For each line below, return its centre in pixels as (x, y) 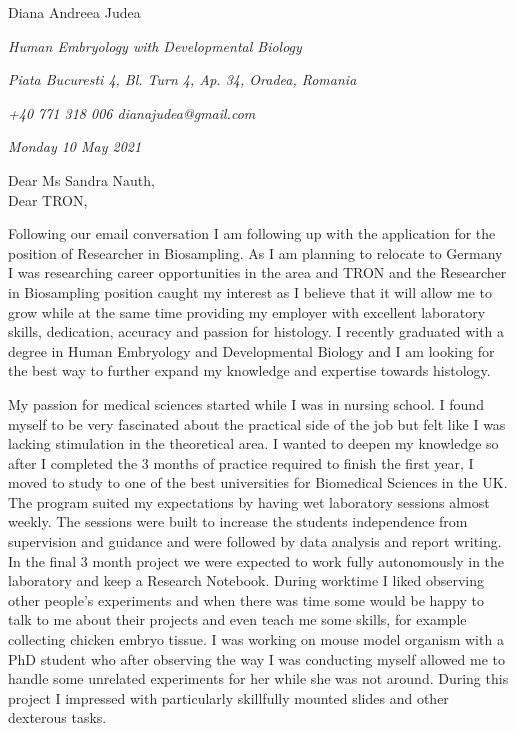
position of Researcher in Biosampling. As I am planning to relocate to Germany (255, 252)
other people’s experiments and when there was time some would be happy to (246, 599)
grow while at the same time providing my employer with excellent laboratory (247, 311)
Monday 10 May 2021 (75, 146)
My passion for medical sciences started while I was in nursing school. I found (246, 403)
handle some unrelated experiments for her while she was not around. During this (258, 678)
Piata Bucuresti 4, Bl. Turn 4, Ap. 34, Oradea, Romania (182, 79)
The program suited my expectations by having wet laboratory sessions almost (249, 501)
